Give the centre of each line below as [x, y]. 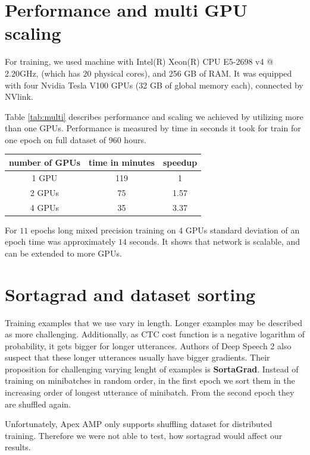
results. [18, 447]
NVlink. [19, 97]
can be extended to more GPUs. [63, 253]
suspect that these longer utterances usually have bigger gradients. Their [137, 357]
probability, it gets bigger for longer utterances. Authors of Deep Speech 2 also [148, 345]
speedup [180, 162]
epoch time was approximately [60, 241]
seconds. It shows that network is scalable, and [215, 241]
